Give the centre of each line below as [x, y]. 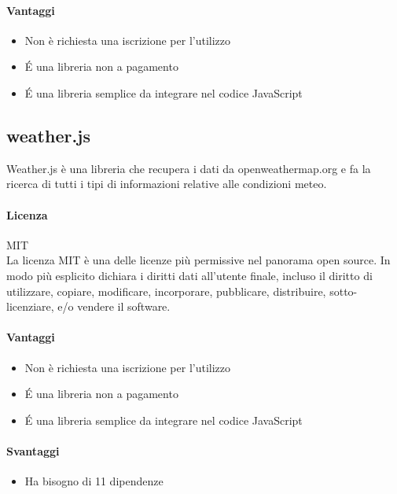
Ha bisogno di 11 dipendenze [94, 481]
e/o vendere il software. [114, 306]
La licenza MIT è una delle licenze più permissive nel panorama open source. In [198, 260]
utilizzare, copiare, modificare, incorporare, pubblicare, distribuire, [166, 291]
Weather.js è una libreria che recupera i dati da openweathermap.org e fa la [189, 168]
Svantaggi [33, 450]
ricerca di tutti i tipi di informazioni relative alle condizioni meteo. [167, 184]
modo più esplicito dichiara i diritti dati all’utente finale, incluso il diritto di [189, 275]
